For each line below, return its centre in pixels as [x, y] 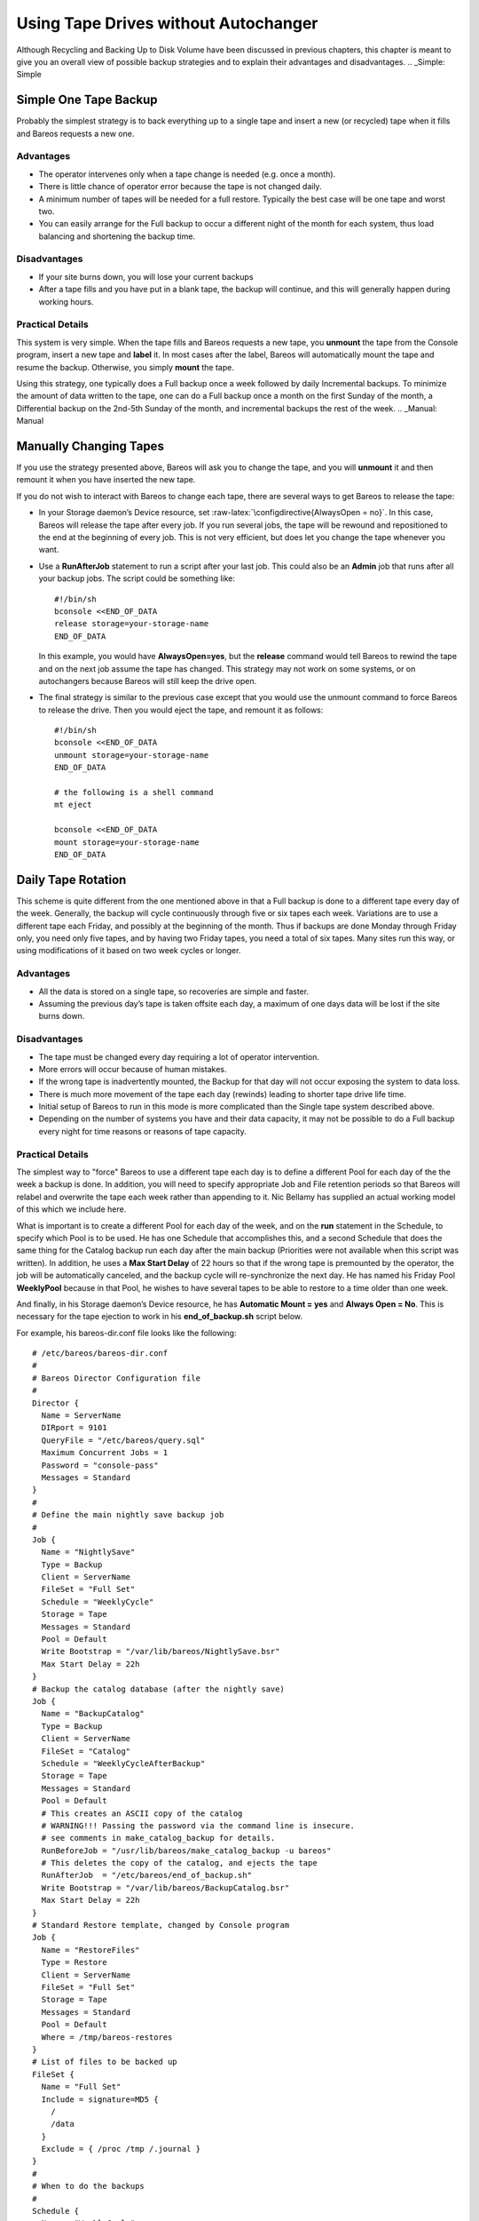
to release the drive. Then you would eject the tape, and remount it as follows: [181, 710]
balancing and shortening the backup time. [117, 236]
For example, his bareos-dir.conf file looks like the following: [126, 1333]
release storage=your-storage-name [132, 624]
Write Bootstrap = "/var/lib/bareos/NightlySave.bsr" [161, 1652]
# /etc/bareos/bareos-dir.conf [100, 1353]
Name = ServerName [81, 1416]
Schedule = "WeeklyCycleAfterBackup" [123, 1763]
